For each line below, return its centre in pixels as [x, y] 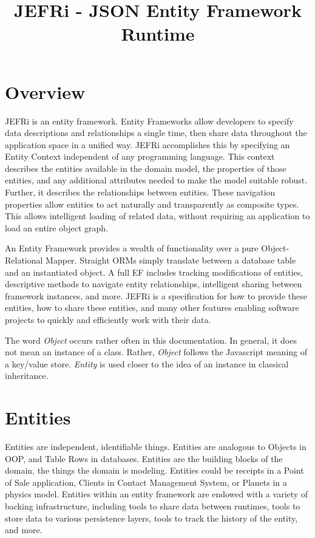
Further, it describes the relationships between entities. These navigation [140, 192]
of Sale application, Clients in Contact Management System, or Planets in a [146, 482]
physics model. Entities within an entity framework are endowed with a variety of [157, 494]
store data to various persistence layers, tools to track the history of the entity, [151, 518]
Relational [24, 260]
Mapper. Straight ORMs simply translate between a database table [171, 260]
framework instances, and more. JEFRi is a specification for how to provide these [156, 295]
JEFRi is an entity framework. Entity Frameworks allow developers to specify [149, 121]
